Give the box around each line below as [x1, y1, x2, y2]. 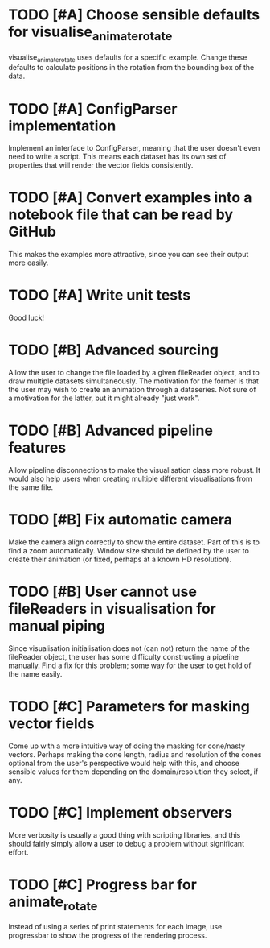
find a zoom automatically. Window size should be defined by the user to [8, 545, 249, 555]
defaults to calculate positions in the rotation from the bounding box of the [8, 63, 255, 72]
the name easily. [8, 669, 63, 678]
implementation [8, 117, 117, 135]
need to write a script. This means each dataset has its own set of [8, 151, 227, 162]
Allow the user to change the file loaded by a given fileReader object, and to [8, 368, 260, 378]
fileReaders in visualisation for [8, 600, 217, 618]
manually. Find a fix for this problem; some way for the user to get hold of [8, 660, 252, 670]
